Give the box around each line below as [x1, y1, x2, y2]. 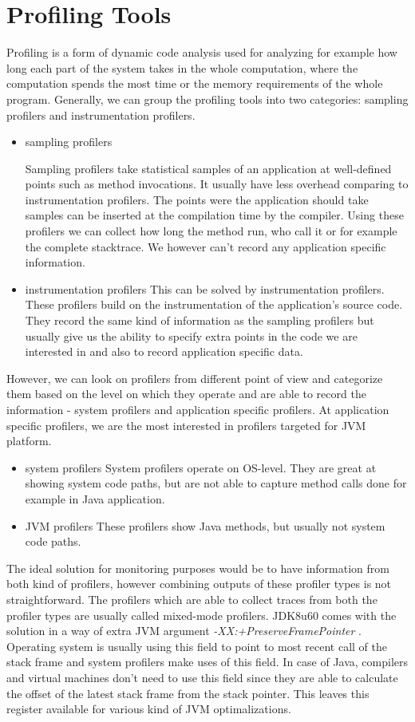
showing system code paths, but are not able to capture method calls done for [25, 475, 407, 491]
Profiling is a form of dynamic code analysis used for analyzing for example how [6, 44, 397, 61]
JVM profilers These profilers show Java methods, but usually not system [25, 517, 385, 534]
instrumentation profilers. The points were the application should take [25, 191, 369, 207]
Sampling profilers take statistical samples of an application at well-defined [25, 160, 392, 176]
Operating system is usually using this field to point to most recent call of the [6, 637, 387, 654]
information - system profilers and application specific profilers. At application [6, 401, 389, 417]
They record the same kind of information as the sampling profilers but [25, 312, 374, 329]
